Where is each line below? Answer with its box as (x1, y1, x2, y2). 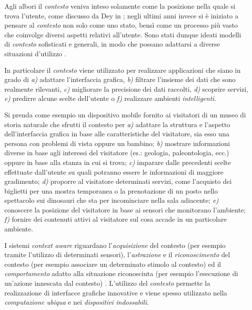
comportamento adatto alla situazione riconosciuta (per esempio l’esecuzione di (4, 268, 238, 278)
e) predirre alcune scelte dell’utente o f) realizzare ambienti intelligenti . (4, 93, 216, 103)
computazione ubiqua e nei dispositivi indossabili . (4, 297, 149, 307)
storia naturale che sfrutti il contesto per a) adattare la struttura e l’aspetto (4, 119, 230, 129)
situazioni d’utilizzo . (4, 48, 66, 58)
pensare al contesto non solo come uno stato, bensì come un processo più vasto (4, 20, 238, 30)
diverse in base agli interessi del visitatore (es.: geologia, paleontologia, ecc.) (4, 147, 229, 158)
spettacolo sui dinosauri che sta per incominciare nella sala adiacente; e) (4, 195, 219, 205)
